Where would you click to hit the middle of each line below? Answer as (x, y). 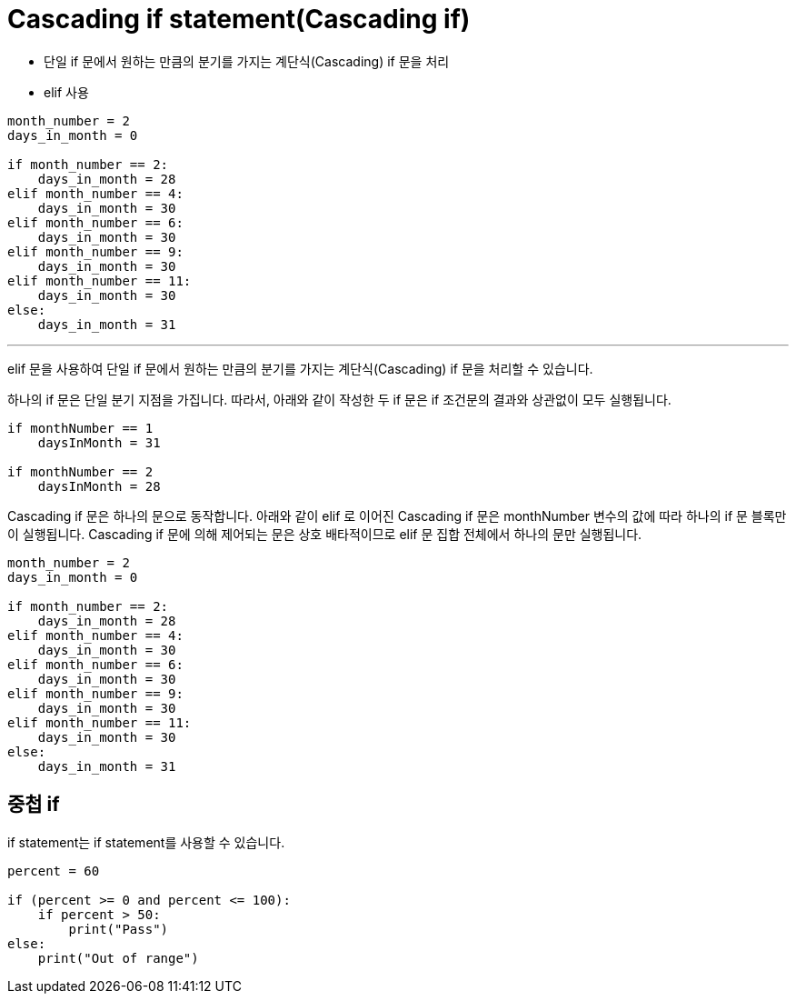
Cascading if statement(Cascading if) (239, 19)
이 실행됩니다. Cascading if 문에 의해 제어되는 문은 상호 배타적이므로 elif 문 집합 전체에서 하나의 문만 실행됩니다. (325, 534)
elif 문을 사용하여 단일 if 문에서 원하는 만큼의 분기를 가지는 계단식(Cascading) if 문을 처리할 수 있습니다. (300, 368)
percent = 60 (54, 871)
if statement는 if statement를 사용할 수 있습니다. (146, 842)
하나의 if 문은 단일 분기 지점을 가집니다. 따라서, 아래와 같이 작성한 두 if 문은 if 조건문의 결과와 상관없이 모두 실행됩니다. (339, 399)
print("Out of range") (118, 958)
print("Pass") (119, 929)
